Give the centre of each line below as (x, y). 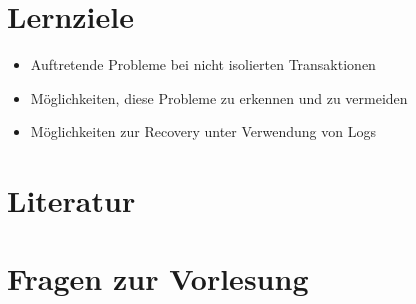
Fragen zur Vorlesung (158, 278)
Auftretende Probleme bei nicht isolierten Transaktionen (203, 64)
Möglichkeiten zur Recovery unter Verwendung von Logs (203, 131)
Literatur (71, 200)
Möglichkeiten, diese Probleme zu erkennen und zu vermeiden (219, 97)
